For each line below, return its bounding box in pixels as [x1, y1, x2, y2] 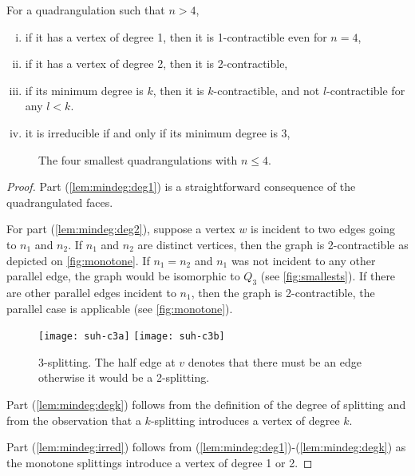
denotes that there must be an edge [188, 353, 362, 370]
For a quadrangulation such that [6, 2, 165, 18]
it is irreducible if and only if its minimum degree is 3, [25, 124, 290, 141]
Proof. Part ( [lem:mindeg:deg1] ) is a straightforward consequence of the [6, 178, 356, 195]
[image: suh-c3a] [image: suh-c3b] [38, 331, 225, 343]
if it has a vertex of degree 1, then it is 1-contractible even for [25, 28, 327, 45]
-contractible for [326, 81, 405, 98]
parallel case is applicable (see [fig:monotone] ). [6, 299, 233, 316]
